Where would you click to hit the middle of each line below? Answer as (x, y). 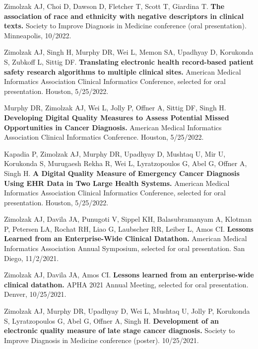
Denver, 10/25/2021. (35, 294)
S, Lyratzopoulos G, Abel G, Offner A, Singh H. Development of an (112, 320)
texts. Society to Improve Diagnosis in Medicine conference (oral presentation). (125, 26)
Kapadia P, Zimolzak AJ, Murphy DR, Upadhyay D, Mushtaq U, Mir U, (115, 153)
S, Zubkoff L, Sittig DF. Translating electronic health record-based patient (129, 61)
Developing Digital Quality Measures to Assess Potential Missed (117, 117)
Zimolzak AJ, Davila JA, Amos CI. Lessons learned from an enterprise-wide (129, 275)
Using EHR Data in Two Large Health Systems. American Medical (117, 183)
